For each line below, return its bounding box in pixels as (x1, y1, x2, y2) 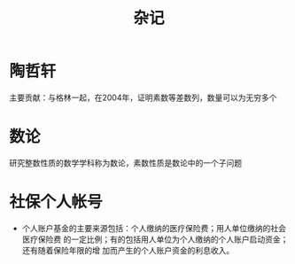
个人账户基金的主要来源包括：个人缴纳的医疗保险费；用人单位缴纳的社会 (21, 222, 286, 233)
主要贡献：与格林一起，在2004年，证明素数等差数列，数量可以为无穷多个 (9, 92, 277, 103)
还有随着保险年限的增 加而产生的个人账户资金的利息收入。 (21, 245, 235, 255)
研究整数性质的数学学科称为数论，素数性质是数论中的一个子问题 (9, 157, 242, 168)
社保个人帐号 (9, 192, 104, 213)
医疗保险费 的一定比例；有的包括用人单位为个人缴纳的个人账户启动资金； (21, 234, 289, 245)
